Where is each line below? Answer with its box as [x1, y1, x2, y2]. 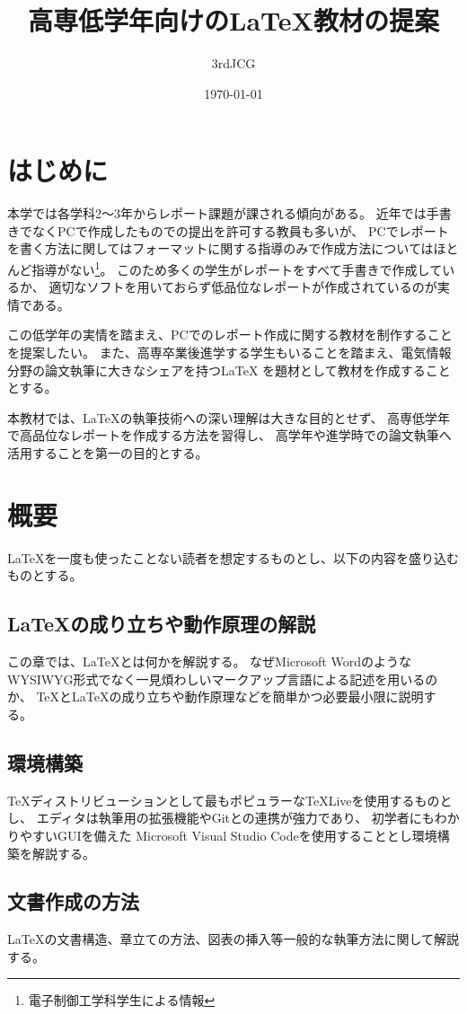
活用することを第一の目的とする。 [7, 444, 208, 463]
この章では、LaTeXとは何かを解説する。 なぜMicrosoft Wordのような [7, 652, 411, 671]
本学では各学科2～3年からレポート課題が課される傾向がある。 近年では [7, 204, 427, 223]
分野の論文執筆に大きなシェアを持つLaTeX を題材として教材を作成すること [7, 360, 451, 379]
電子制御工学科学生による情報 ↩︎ [28, 991, 216, 1010]
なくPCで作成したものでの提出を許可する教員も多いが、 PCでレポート [31, 221, 449, 240]
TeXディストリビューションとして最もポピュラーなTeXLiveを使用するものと [7, 790, 453, 809]
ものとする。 [7, 566, 83, 585]
